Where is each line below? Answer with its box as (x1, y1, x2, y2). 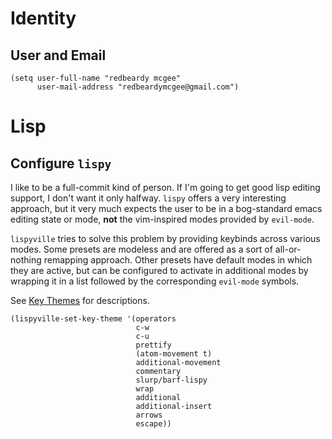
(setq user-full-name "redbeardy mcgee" (10, 73, 182, 83)
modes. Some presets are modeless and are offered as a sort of (10, 243, 273, 255)
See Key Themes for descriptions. (10, 295, 150, 306)
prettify (135, 340, 172, 350)
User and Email (10, 47, 107, 64)
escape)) (135, 419, 172, 429)
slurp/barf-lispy (135, 375, 208, 385)
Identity (10, 7, 77, 30)
